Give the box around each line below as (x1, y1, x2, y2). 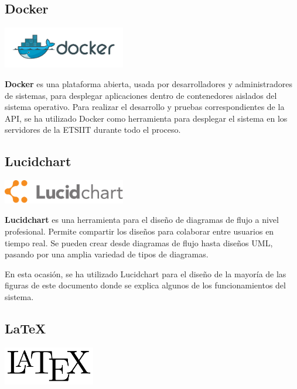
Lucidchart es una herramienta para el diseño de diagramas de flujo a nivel (5, 214, 279, 226)
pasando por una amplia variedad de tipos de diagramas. (5, 248, 209, 260)
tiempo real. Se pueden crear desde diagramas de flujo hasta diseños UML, (5, 236, 273, 249)
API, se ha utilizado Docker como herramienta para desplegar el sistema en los (5, 112, 288, 124)
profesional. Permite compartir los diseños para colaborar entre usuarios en (5, 225, 274, 237)
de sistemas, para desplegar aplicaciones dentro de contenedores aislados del (5, 89, 277, 101)
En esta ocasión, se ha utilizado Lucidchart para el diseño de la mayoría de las (5, 267, 286, 280)
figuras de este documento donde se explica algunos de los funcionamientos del (5, 279, 286, 291)
